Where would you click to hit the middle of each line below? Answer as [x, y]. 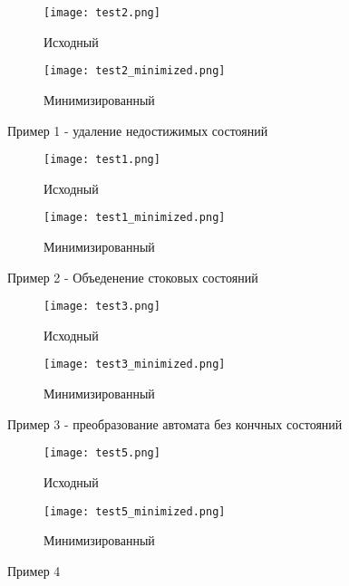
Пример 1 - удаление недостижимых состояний [138, 130]
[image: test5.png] [102, 453]
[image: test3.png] [102, 307]
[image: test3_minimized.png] [135, 365]
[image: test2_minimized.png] [135, 71]
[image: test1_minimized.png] [135, 218]
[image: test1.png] [102, 160]
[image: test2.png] [102, 13]
